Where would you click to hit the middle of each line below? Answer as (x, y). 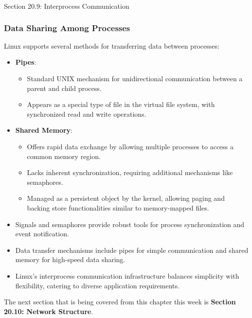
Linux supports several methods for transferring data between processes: (112, 45)
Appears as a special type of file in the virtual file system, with (121, 104)
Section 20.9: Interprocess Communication (67, 6)
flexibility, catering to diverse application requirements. (97, 285)
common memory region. (64, 156)
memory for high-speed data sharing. (70, 259)
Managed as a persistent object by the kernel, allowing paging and (126, 198)
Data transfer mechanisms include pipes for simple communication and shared (132, 250)
